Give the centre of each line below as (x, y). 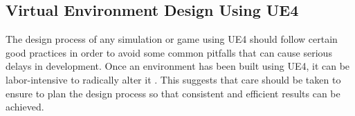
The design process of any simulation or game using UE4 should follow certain (172, 39)
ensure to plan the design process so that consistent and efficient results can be (173, 93)
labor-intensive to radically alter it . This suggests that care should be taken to (173, 79)
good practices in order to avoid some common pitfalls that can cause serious (169, 52)
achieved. (25, 107)
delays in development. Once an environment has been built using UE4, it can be (178, 66)
